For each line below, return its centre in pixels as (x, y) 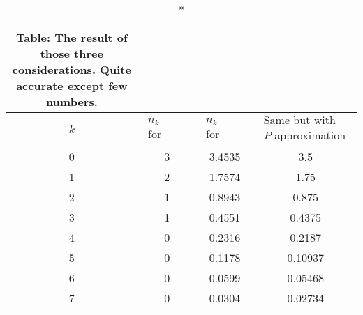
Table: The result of (72, 37)
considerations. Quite (72, 69)
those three (72, 53)
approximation (310, 136)
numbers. (72, 101)
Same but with (299, 121)
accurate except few (72, 85)
